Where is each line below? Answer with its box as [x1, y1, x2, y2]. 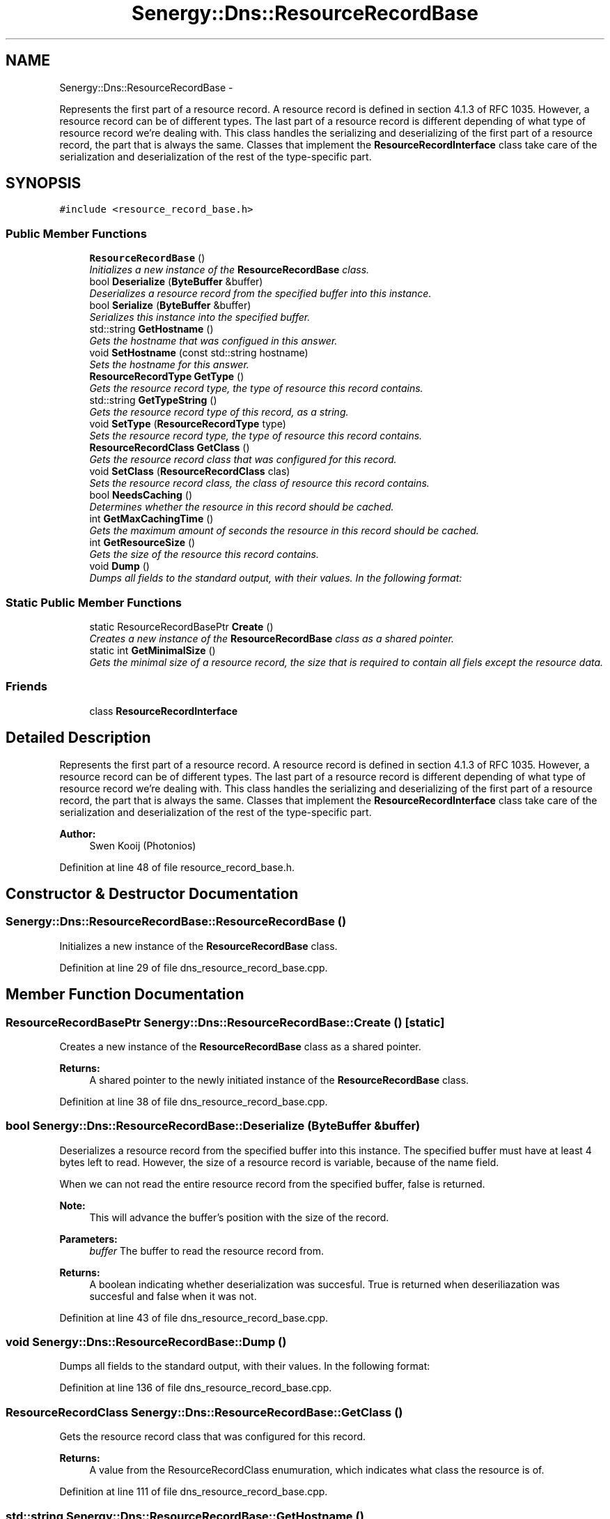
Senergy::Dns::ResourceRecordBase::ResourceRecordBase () [6, 914, 347, 929]
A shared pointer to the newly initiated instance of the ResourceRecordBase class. [89, 1073, 469, 1086]
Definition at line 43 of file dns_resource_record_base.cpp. [59, 1311, 328, 1324]
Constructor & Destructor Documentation [6, 884, 299, 902]
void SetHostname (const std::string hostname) [89, 347, 308, 359]
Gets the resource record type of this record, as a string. [89, 406, 349, 418]
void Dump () [89, 560, 150, 573]
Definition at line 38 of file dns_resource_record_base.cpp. [59, 1095, 328, 1108]
